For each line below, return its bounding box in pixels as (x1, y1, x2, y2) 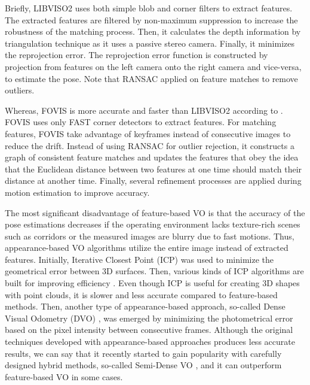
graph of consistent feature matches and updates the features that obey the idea (5, 151, 299, 163)
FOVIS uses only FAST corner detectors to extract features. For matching (5, 116, 277, 128)
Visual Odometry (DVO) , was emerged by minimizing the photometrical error (5, 311, 293, 324)
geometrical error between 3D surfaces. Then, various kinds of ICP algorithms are (5, 265, 304, 277)
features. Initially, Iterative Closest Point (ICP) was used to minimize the (5, 253, 274, 265)
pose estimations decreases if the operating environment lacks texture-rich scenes (5, 218, 300, 231)
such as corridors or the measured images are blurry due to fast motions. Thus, (5, 229, 294, 242)
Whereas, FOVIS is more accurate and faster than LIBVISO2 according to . (5, 104, 283, 116)
